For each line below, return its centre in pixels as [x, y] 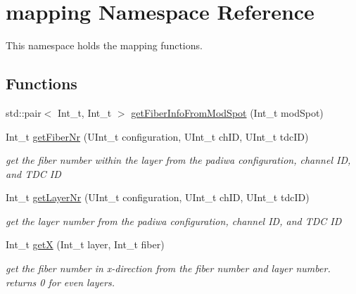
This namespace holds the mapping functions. [104, 45]
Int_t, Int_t [85, 112]
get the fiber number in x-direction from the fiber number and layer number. [168, 268]
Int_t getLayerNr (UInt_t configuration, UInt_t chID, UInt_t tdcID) [158, 197]
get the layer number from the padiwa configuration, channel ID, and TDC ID [174, 220]
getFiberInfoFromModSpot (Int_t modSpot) [227, 112]
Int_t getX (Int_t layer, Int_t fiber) [85, 244]
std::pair [24, 112]
